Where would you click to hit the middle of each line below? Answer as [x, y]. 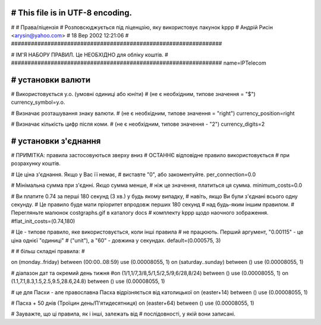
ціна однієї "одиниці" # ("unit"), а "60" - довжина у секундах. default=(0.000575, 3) [116, 240]
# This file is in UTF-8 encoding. [71, 13]
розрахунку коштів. [36, 164]
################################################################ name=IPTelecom [139, 63]
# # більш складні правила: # [48, 251]
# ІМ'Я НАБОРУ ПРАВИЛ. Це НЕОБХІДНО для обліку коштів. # [90, 55]
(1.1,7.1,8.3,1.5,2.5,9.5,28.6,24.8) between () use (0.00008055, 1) [88, 281]
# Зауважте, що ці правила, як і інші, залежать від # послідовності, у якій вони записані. [123, 314]
